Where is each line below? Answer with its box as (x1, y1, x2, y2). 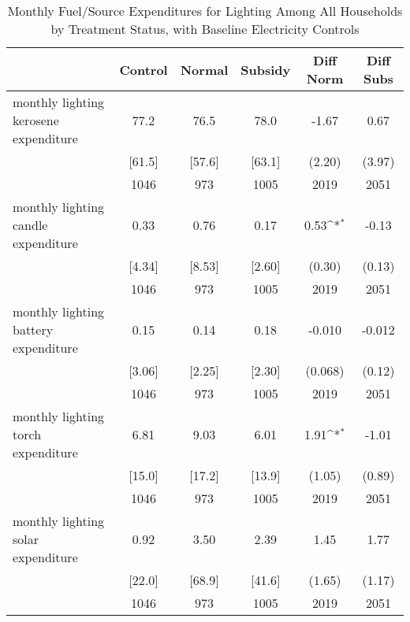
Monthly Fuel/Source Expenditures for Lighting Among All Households (7, 2, 403, 20)
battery (13, 320, 54, 339)
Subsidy (240, 60, 291, 79)
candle (13, 216, 48, 234)
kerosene (13, 111, 59, 129)
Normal (180, 60, 229, 79)
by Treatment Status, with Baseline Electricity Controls (50, 20, 360, 38)
